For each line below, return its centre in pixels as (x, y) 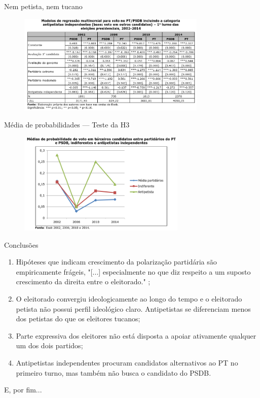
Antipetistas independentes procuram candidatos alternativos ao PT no (127, 362)
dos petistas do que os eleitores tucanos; (78, 319)
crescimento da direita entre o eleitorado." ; (83, 281)
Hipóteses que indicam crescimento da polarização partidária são (116, 262)
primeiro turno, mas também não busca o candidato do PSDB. (114, 372)
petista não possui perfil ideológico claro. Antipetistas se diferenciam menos (133, 308)
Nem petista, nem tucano (43, 6)
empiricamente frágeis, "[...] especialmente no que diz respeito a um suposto (133, 271)
